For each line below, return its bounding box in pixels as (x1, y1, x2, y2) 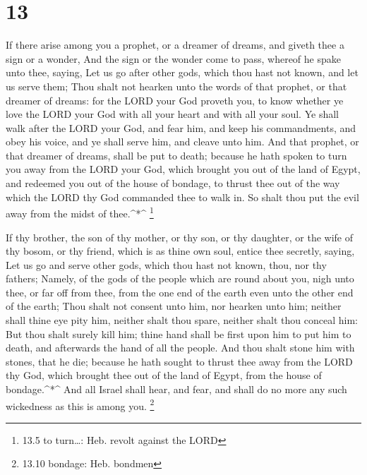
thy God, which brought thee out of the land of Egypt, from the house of (6, 368, 322, 383)
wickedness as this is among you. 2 (6, 396, 155, 413)
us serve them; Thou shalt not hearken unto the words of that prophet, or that (6, 78, 347, 93)
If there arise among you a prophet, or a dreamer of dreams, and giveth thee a (6, 37, 344, 52)
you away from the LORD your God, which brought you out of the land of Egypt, (6, 162, 361, 176)
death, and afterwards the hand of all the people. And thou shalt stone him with (6, 340, 355, 355)
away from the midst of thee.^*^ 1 (6, 204, 154, 220)
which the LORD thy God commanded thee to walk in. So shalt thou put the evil (6, 189, 359, 204)
